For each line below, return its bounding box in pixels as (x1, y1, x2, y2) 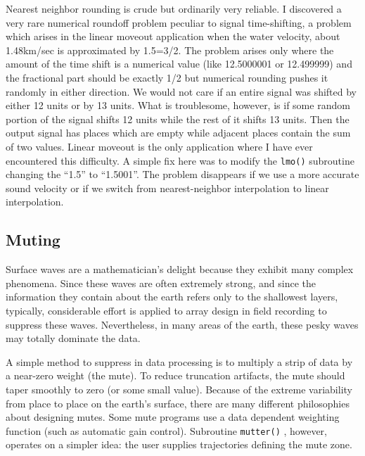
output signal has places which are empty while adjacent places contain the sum (6, 125, 351, 140)
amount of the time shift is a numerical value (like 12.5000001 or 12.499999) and (6, 56, 352, 71)
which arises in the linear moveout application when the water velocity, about (6, 29, 340, 44)
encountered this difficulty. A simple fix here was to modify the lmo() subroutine (6, 153, 354, 167)
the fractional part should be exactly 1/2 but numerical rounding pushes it (6, 70, 328, 84)
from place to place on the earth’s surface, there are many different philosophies (6, 395, 350, 410)
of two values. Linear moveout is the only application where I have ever (6, 139, 313, 153)
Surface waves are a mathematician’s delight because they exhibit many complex (6, 262, 354, 277)
